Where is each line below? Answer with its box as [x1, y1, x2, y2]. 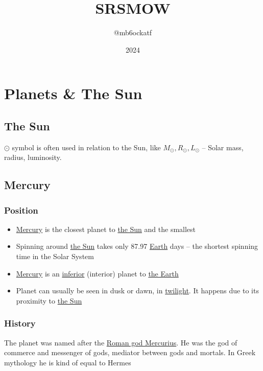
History [4, 317, 36, 330]
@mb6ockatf [113, 27, 152, 38]
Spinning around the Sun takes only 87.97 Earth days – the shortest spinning [16, 241, 258, 251]
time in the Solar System [16, 251, 94, 262]
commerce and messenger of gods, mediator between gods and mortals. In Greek [4, 347, 256, 358]
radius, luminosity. [4, 152, 62, 163]
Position [4, 203, 38, 216]
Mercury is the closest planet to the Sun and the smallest [16, 223, 196, 234]
